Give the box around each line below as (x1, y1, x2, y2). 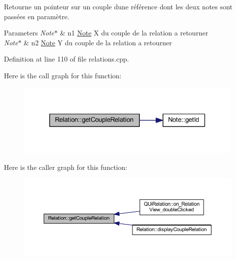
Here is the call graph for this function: (4, 70, 122, 80)
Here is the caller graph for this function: (4, 162, 128, 172)
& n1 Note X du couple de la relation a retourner (60, 28, 209, 38)
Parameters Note (4, 28, 54, 38)
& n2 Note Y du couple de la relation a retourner (24, 37, 172, 47)
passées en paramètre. (4, 11, 70, 21)
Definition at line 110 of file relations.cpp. (4, 54, 129, 64)
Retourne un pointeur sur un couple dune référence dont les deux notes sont (4, 1, 233, 11)
